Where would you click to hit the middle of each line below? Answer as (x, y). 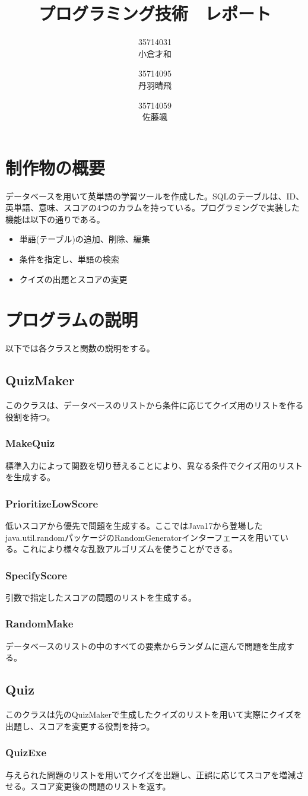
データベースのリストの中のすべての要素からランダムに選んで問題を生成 (146, 646)
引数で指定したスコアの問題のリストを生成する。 (101, 597)
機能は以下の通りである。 (55, 219)
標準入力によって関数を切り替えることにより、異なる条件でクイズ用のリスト (154, 465)
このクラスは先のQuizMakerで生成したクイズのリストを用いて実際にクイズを (154, 714)
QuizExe (26, 752)
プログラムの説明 (72, 320)
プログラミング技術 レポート (155, 13)
